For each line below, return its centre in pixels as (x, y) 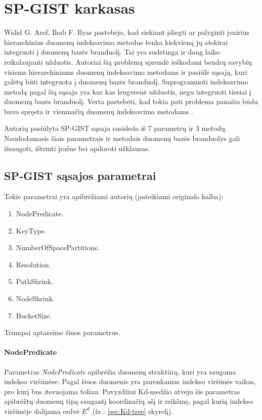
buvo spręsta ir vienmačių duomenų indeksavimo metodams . (99, 111)
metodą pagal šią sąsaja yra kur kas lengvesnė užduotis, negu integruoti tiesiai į (128, 91)
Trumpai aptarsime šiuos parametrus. (62, 332)
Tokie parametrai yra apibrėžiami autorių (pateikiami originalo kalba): (114, 196)
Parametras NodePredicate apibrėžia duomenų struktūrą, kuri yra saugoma (120, 371)
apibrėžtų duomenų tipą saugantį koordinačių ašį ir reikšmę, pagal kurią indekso (129, 401)
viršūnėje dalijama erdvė (42, 411)
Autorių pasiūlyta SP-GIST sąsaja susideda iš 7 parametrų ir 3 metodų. (116, 128)
